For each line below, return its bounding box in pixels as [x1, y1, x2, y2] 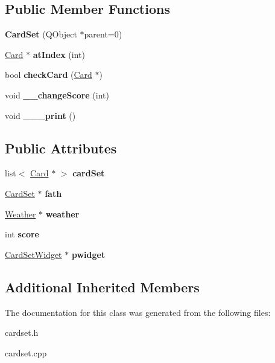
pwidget [71, 248, 106, 260]
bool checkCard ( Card [5, 68, 92, 81]
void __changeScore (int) [5, 88, 109, 101]
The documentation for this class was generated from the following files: [5, 306, 271, 318]
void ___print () [5, 109, 76, 121]
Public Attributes [5, 138, 117, 157]
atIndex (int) [33, 48, 85, 60]
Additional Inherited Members [5, 277, 200, 296]
